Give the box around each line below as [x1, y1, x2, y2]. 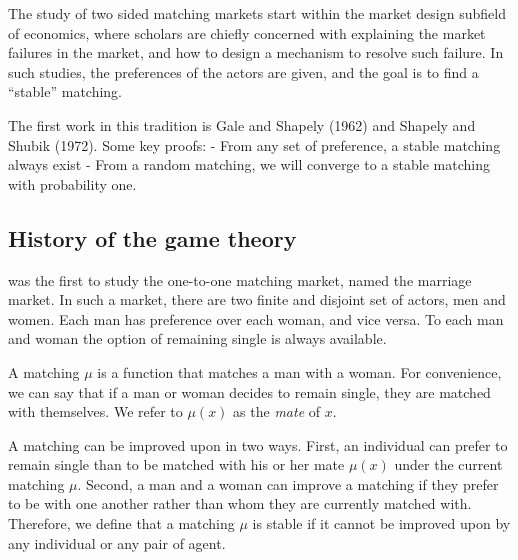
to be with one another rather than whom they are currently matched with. [8, 493, 472, 514]
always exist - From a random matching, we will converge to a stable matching [8, 154, 490, 175]
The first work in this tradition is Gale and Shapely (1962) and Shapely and [8, 114, 476, 135]
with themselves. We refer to [8, 401, 183, 422]
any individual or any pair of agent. [8, 532, 226, 553]
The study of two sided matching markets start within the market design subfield [8, 3, 506, 23]
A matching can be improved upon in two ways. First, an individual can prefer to [8, 434, 508, 455]
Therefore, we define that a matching [8, 513, 235, 534]
